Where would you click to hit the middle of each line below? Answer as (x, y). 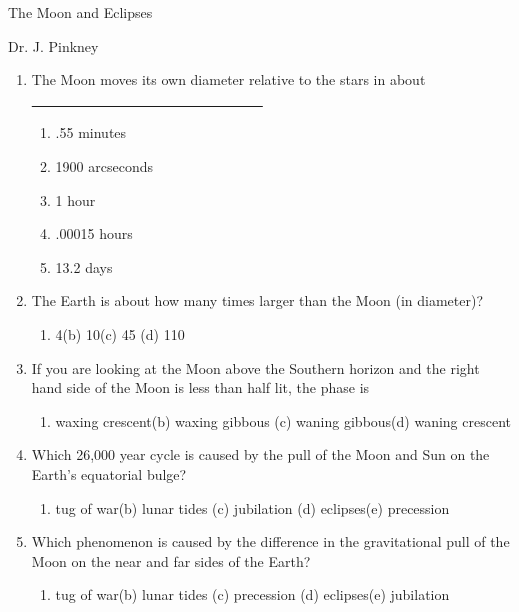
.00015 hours (94, 233)
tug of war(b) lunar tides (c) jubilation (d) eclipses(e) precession (252, 507)
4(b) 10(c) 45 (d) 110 (120, 333)
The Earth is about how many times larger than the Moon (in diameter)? (257, 300)
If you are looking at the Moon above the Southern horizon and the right (255, 367)
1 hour (75, 199)
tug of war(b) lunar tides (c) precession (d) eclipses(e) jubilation (252, 594)
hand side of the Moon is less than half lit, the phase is (200, 387)
